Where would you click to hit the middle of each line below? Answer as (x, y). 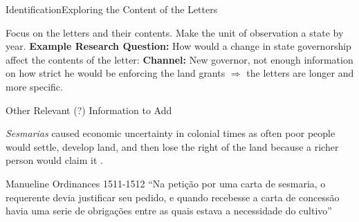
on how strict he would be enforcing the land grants (116, 73)
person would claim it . (54, 160)
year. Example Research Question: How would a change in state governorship (178, 46)
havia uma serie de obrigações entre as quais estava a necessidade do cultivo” (169, 211)
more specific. (34, 86)
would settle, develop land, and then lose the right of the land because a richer (172, 146)
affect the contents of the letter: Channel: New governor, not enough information (179, 59)
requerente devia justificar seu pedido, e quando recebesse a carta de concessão (173, 197)
